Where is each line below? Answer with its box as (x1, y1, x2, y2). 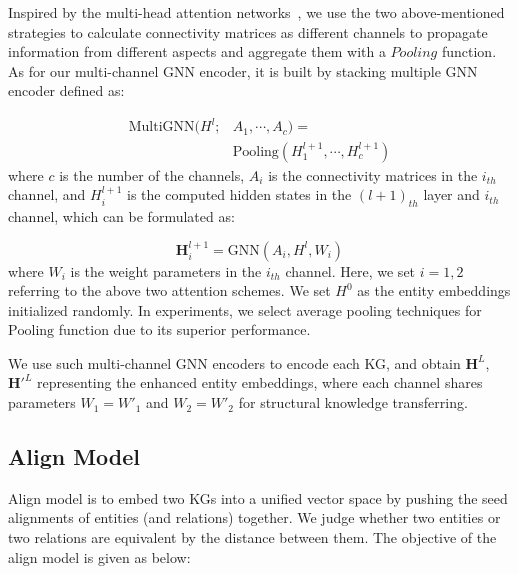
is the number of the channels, (59, 164, 245, 185)
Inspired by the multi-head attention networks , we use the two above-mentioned (8, 2, 505, 22)
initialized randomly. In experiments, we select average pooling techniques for (8, 299, 482, 320)
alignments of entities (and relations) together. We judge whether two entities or (8, 507, 501, 528)
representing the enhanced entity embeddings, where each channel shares (37, 372, 483, 393)
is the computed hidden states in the (127, 184, 352, 205)
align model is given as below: (8, 546, 191, 567)
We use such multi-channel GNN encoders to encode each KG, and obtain (8, 352, 461, 373)
